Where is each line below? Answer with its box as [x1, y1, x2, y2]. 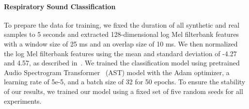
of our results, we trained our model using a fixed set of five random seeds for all [4, 86, 243, 96]
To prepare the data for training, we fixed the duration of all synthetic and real [4, 19, 240, 30]
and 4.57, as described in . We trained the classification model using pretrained [4, 58, 240, 68]
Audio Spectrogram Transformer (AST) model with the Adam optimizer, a [4, 67, 230, 77]
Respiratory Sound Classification [4, 1, 116, 11]
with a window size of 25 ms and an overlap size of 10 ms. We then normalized [4, 38, 238, 48]
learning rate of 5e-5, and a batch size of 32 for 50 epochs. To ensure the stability [4, 77, 246, 87]
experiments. [4, 95, 42, 106]
